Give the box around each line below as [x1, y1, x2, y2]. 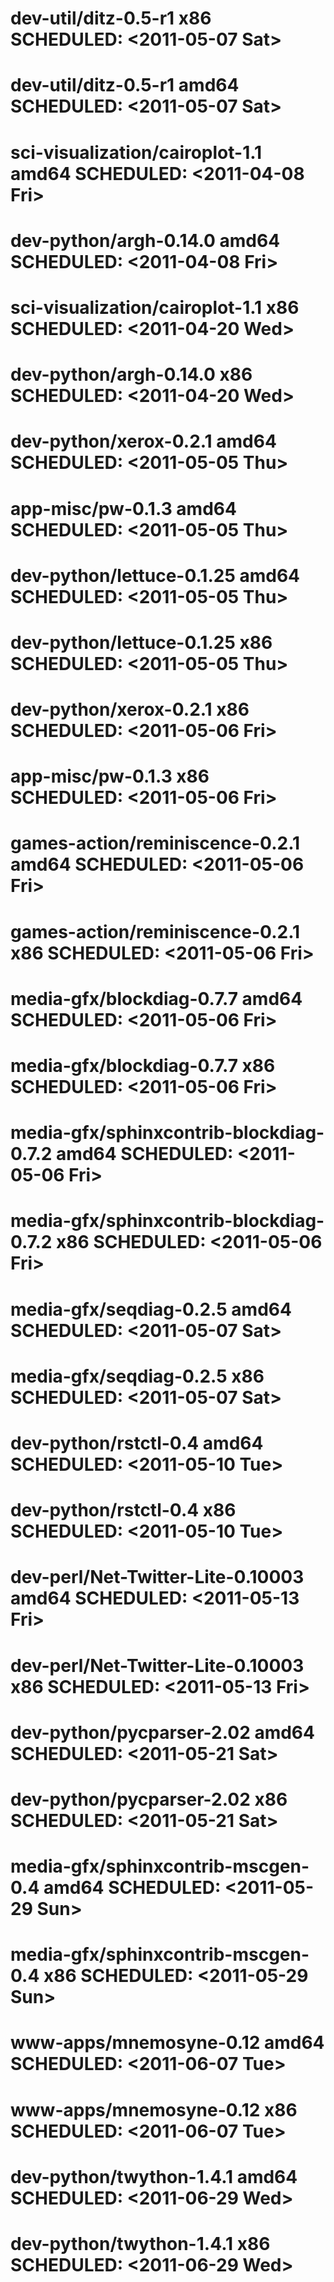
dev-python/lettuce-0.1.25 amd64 [10, 564, 301, 587]
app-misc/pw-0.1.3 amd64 [10, 497, 237, 520]
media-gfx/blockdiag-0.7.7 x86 [10, 1055, 276, 1077]
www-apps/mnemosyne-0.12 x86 [10, 2098, 298, 2121]
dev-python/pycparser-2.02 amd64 [10, 1721, 315, 1744]
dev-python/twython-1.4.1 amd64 [10, 2165, 298, 2188]
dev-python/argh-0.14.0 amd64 [10, 229, 281, 252]
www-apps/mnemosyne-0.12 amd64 [10, 2032, 325, 2054]
